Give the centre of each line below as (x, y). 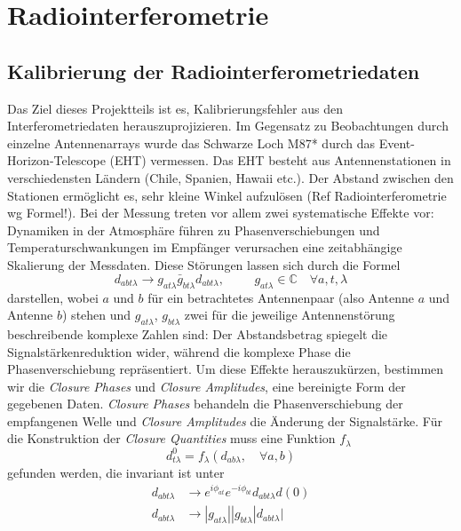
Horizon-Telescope (56, 160)
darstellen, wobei (53, 297)
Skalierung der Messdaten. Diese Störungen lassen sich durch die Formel (204, 264)
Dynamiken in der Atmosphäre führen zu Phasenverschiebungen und (194, 230)
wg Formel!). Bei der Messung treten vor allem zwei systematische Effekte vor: (221, 213)
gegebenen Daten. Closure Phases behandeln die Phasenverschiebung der (205, 404)
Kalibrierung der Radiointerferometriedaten (214, 71)
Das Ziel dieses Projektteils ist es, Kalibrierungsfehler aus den (175, 108)
